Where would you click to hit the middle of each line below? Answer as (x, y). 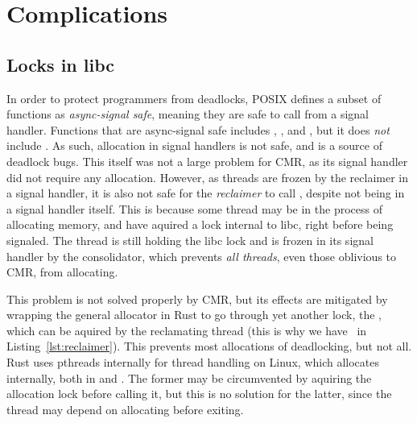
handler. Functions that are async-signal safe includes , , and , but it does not (198, 129)
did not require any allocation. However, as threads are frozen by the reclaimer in (208, 177)
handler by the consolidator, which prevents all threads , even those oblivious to (202, 256)
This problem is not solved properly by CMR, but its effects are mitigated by (197, 299)
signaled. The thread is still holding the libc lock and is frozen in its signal (190, 240)
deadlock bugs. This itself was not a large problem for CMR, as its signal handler (207, 161)
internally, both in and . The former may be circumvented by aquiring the (189, 377)
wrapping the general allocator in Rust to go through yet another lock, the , (194, 315)
